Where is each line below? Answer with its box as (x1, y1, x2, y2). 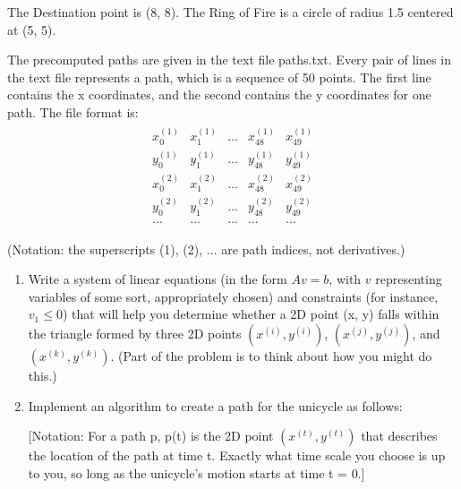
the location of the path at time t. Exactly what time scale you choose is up (28, 446, 446, 465)
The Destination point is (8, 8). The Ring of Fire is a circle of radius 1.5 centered (7, 3, 454, 21)
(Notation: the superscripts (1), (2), (7, 239, 203, 258)
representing (375, 270, 442, 288)
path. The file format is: (7, 102, 139, 121)
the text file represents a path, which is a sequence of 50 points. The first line (7, 67, 431, 86)
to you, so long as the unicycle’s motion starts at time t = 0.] (28, 463, 365, 482)
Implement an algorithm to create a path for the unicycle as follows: (28, 396, 403, 415)
